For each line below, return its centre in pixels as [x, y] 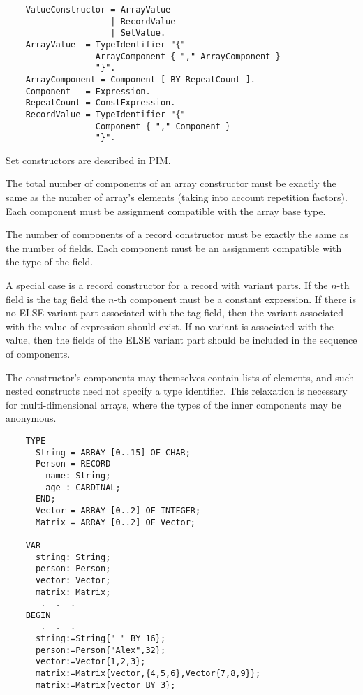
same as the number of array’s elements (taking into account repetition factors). [177, 197]
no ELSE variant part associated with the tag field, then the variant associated [175, 313]
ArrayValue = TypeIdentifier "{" [105, 44]
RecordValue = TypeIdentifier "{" [105, 114]
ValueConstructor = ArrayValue [98, 10]
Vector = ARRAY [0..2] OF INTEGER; [118, 510]
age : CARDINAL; [83, 487]
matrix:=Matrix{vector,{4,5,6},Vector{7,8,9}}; [148, 674]
